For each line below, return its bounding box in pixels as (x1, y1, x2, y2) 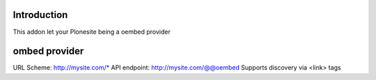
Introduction (13, 9, 68, 21)
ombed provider (13, 46, 84, 57)
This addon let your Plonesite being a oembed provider (13, 28, 171, 36)
